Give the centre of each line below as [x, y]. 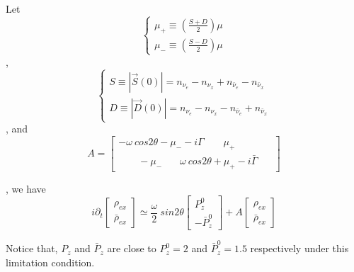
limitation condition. [50, 262]
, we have [26, 188]
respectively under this [299, 248]
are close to [132, 248]
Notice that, [32, 248]
